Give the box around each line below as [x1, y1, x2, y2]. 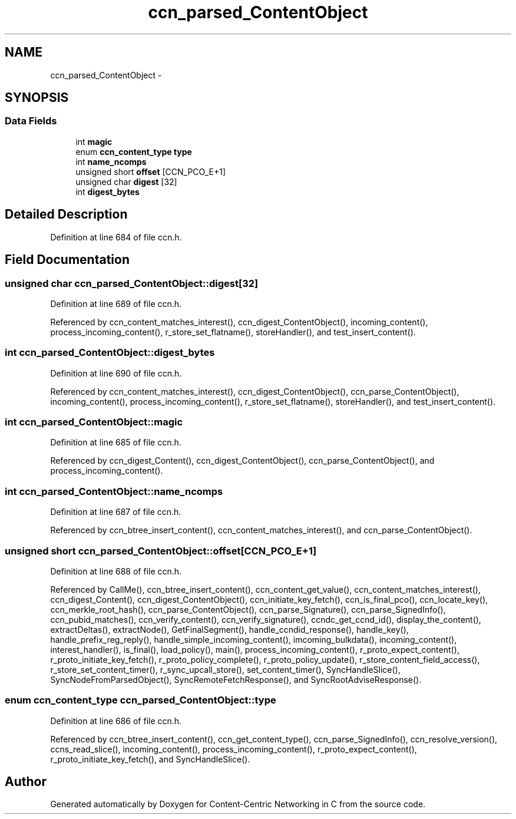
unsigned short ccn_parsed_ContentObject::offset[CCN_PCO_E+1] [5, 544, 317, 557]
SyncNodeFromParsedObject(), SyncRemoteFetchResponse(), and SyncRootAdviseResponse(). [50, 674, 422, 685]
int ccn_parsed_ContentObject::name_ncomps [5, 485, 223, 497]
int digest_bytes [75, 186, 140, 197]
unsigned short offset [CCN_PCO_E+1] [75, 166, 226, 177]
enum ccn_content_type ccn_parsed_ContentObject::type [5, 694, 276, 706]
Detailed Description [5, 207, 128, 222]
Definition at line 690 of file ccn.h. [50, 368, 182, 378]
